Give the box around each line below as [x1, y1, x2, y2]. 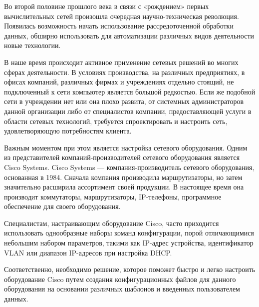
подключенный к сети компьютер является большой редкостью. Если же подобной [4, 86, 256, 96]
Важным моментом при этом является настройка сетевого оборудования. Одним [4, 142, 248, 152]
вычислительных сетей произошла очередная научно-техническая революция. [4, 10, 239, 21]
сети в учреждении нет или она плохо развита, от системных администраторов [4, 96, 244, 106]
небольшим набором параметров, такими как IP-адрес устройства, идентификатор [4, 237, 254, 248]
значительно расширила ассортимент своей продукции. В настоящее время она [4, 181, 244, 192]
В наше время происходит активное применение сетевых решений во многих [4, 56, 239, 67]
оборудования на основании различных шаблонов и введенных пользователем [4, 283, 240, 294]
